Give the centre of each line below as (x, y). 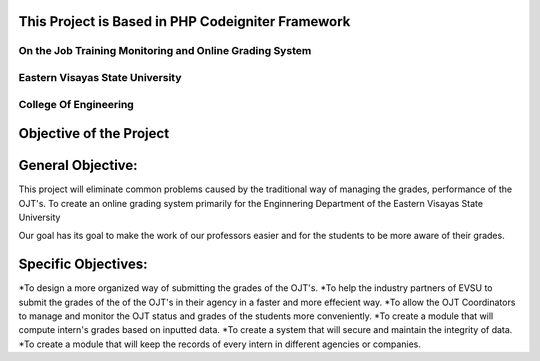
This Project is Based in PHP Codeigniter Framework (184, 21)
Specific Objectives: (83, 264)
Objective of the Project (94, 133)
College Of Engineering (76, 104)
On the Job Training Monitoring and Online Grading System (165, 51)
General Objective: (78, 165)
